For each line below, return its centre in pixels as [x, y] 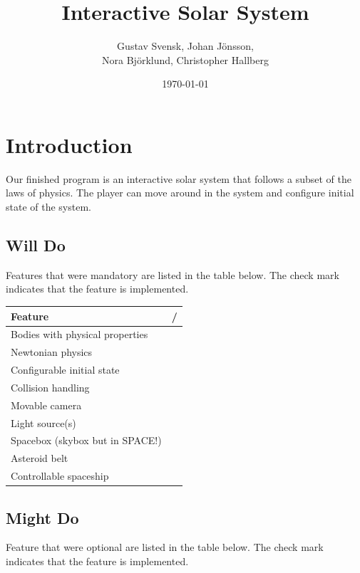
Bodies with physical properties [79, 334]
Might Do [42, 517]
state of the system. [48, 207]
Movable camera [46, 405]
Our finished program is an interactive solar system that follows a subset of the [179, 178]
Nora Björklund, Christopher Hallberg [185, 59]
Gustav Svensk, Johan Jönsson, [185, 46]
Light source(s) [43, 422]
